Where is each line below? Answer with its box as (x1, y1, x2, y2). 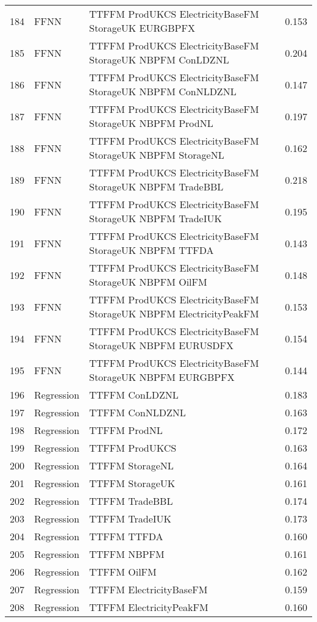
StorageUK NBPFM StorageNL (89, 148, 224, 162)
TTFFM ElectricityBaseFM (89, 582, 208, 596)
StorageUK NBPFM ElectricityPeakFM (89, 306, 259, 320)
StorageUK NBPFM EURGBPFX (89, 370, 235, 384)
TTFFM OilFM (89, 565, 157, 579)
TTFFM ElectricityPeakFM (89, 600, 208, 614)
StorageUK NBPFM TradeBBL (89, 179, 224, 193)
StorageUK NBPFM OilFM (89, 275, 207, 289)
